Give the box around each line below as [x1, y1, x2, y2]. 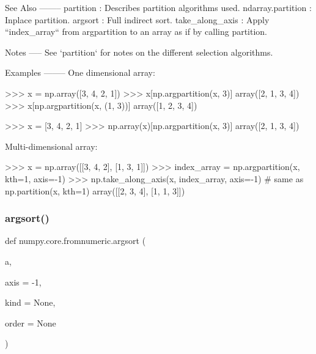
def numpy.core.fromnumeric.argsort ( [5, 234, 146, 247]
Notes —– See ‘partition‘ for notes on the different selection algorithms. [5, 45, 273, 58]
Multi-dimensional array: [5, 139, 98, 152]
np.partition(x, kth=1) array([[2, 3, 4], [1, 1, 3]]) [5, 184, 185, 197]
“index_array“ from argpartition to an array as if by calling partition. [5, 25, 268, 38]
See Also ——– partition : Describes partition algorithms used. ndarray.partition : [5, 1, 312, 13]
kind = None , [5, 296, 56, 309]
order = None [5, 316, 56, 329]
